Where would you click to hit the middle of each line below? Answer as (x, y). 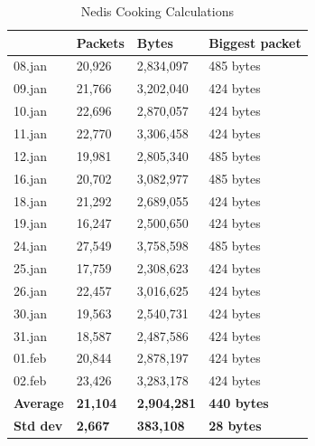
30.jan (30, 313)
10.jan (30, 111)
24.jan (30, 246)
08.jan (30, 66)
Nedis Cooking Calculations (157, 11)
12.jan (30, 155)
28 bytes (235, 425)
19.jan (30, 223)
